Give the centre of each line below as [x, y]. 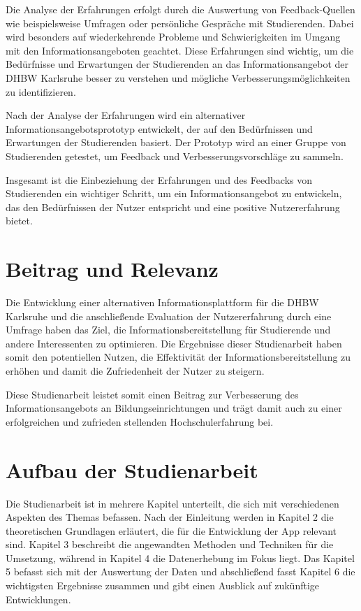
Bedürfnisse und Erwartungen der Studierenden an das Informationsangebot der [177, 64]
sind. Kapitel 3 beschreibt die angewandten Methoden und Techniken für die [170, 544]
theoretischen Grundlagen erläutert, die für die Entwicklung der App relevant [171, 530]
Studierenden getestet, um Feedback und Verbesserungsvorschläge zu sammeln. [175, 156]
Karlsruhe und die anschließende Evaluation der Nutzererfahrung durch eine [169, 316]
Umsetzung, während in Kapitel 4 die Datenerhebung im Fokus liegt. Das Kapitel [180, 558]
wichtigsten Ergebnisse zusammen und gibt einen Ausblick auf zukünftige [163, 585]
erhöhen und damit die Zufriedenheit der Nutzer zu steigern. [135, 371]
